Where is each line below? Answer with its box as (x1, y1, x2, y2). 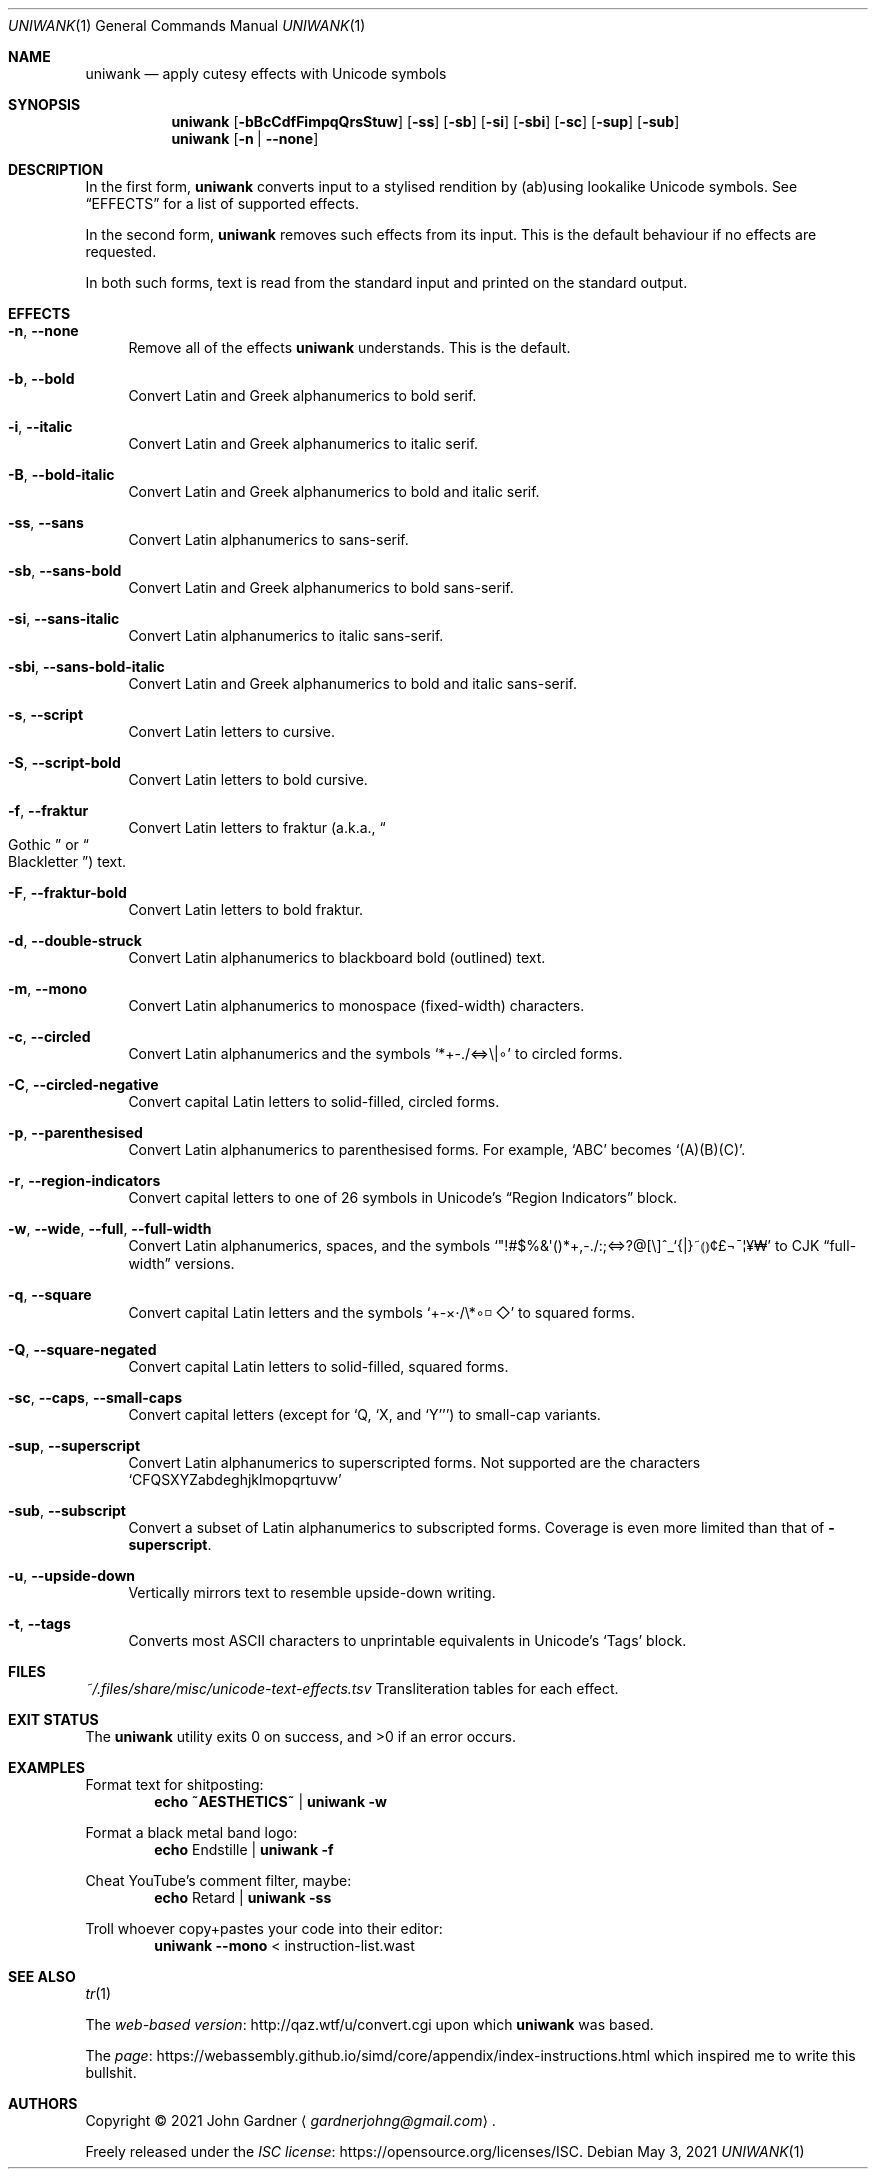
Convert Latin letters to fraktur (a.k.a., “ (128, 819, 386, 836)
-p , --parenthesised (8, 1124, 143, 1141)
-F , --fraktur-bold (8, 884, 127, 901)
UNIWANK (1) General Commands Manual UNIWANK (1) (8, 17, 366, 34)
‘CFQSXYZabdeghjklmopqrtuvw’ (128, 1471, 342, 1488)
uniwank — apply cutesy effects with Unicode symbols (85, 65, 447, 82)
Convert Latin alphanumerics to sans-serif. (128, 531, 409, 548)
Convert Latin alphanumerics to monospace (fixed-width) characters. (128, 997, 585, 1014)
